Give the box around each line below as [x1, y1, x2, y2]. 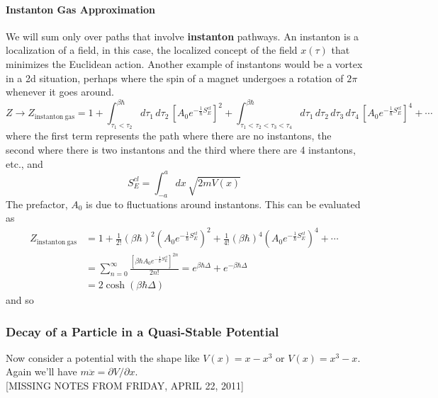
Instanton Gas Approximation [6, 1, 156, 16]
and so [6, 292, 34, 307]
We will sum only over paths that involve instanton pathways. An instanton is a [6, 28, 359, 43]
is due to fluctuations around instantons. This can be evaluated [86, 196, 361, 211]
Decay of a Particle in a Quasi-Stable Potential [6, 322, 279, 340]
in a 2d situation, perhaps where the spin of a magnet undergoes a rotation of [6, 70, 344, 85]
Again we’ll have [6, 364, 77, 379]
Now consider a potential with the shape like [6, 350, 200, 365]
